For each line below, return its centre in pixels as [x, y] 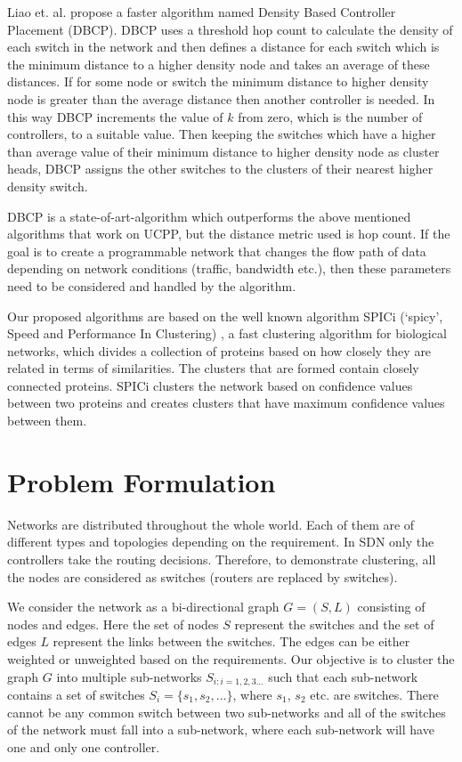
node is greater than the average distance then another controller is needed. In [221, 98]
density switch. [48, 186]
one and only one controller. [84, 746]
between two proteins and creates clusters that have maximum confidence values [226, 403]
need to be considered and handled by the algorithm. [152, 285]
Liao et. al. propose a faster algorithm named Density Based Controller [202, 12]
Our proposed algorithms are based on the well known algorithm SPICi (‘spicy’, [225, 316]
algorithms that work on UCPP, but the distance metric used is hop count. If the [229, 234]
